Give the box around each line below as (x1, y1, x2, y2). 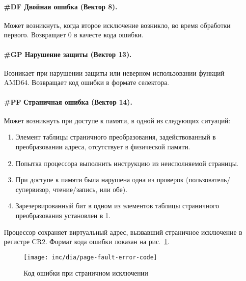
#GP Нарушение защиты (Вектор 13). (4, 49, 132, 59)
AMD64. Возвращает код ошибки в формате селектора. (4, 77, 169, 87)
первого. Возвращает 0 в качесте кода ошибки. (4, 29, 144, 40)
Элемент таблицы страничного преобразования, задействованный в (15, 132, 216, 142)
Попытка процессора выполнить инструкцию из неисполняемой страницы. (15, 158, 239, 168)
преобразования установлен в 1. (15, 210, 111, 220)
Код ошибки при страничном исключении (24, 268, 148, 278)
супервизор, (15, 184, 51, 194)
